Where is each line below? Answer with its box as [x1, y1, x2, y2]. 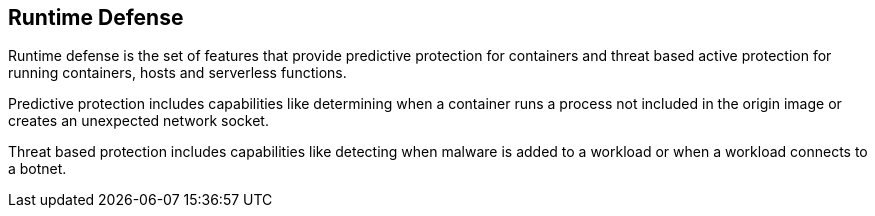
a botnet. [8, 160, 67, 178]
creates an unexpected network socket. [8, 112, 269, 130]
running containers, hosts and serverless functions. [8, 64, 347, 82]
